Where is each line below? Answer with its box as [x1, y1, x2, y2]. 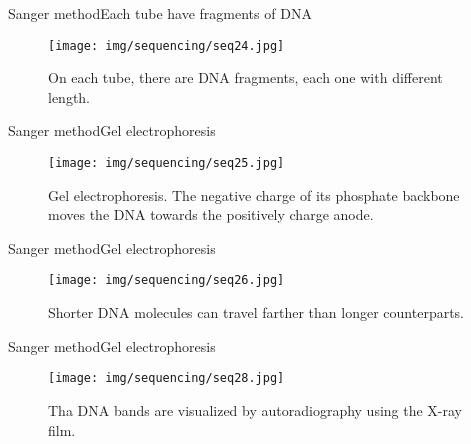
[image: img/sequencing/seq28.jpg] [48, 371, 285, 386]
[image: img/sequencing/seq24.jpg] [48, 38, 285, 53]
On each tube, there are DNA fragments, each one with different [48, 67, 443, 88]
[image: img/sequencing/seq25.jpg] [48, 156, 285, 171]
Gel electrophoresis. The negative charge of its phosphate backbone [48, 184, 460, 205]
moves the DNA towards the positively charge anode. [48, 204, 374, 225]
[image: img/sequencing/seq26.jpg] [48, 273, 285, 288]
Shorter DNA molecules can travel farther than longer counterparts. [48, 302, 465, 323]
